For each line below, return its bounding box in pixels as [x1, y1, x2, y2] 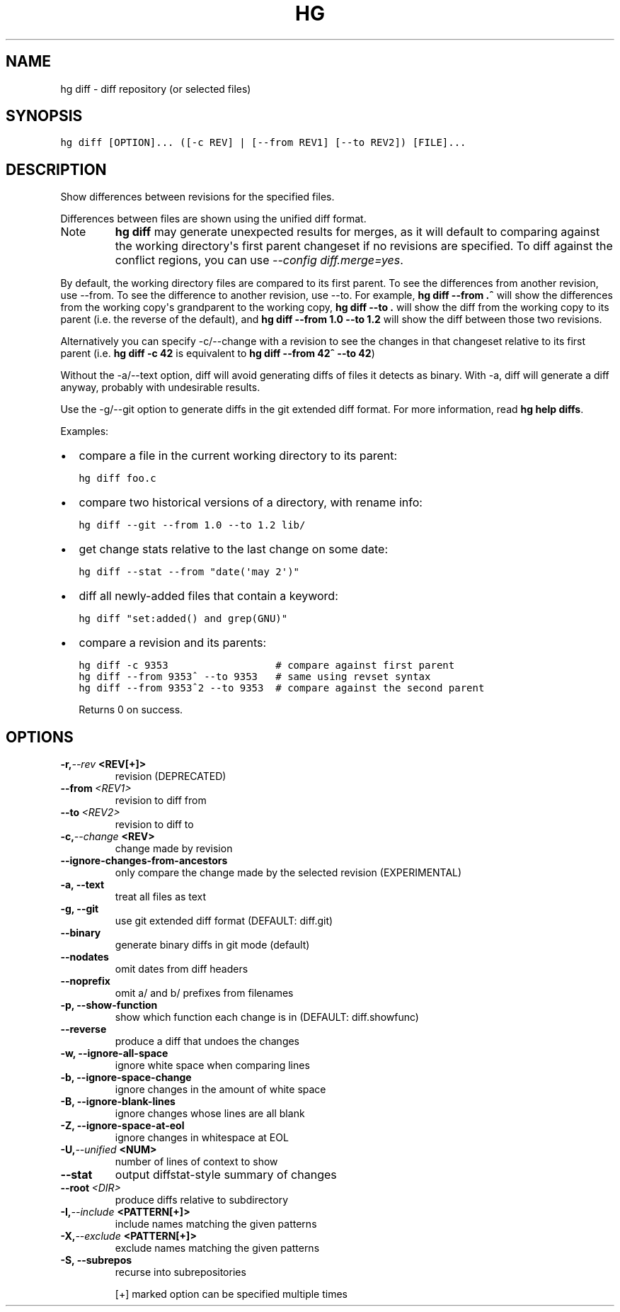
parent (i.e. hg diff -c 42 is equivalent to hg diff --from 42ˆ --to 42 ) [60, 347, 375, 360]
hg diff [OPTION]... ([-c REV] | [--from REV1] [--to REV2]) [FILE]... [60, 137, 466, 149]
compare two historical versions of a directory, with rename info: [79, 495, 423, 510]
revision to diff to [115, 818, 194, 831]
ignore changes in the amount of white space [115, 1083, 326, 1096]
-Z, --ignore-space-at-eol [60, 1119, 185, 1132]
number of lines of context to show [115, 1155, 278, 1168]
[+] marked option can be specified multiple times [115, 1288, 348, 1301]
